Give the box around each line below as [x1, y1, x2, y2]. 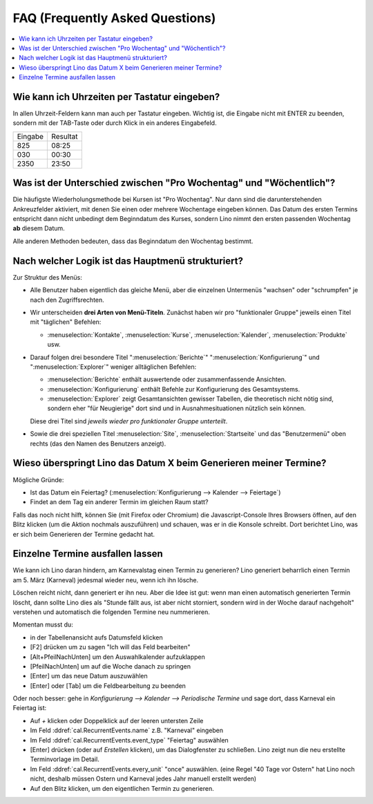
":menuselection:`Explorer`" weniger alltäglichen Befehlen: [30, 363, 197, 371]
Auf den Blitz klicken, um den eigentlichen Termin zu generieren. [30, 784, 214, 792]
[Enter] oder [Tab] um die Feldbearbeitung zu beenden [30, 681, 186, 690]
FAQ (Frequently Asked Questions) [12, 10, 216, 26]
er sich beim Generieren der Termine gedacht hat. [12, 530, 155, 538]
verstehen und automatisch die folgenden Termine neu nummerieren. [12, 608, 210, 616]
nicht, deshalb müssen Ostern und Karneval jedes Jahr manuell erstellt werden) [30, 774, 257, 783]
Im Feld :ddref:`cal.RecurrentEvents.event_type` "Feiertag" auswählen [30, 736, 229, 744]
